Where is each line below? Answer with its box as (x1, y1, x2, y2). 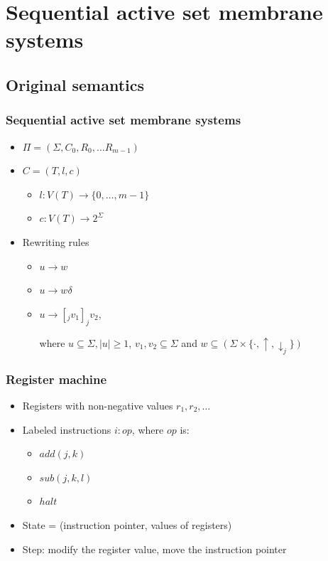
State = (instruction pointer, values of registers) (22, 518, 232, 532)
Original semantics (6, 73, 145, 95)
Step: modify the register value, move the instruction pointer (22, 541, 287, 556)
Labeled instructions (22, 422, 111, 437)
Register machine (6, 370, 107, 388)
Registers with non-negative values (22, 398, 173, 413)
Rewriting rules (22, 234, 89, 249)
